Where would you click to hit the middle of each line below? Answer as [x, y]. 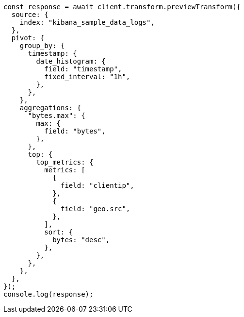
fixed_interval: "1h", [87, 77]
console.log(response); [49, 294]
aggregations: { [50, 108]
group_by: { [42, 46]
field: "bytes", [75, 131]
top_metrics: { [65, 162]
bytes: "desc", [81, 240]
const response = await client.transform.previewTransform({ [122, 7]
